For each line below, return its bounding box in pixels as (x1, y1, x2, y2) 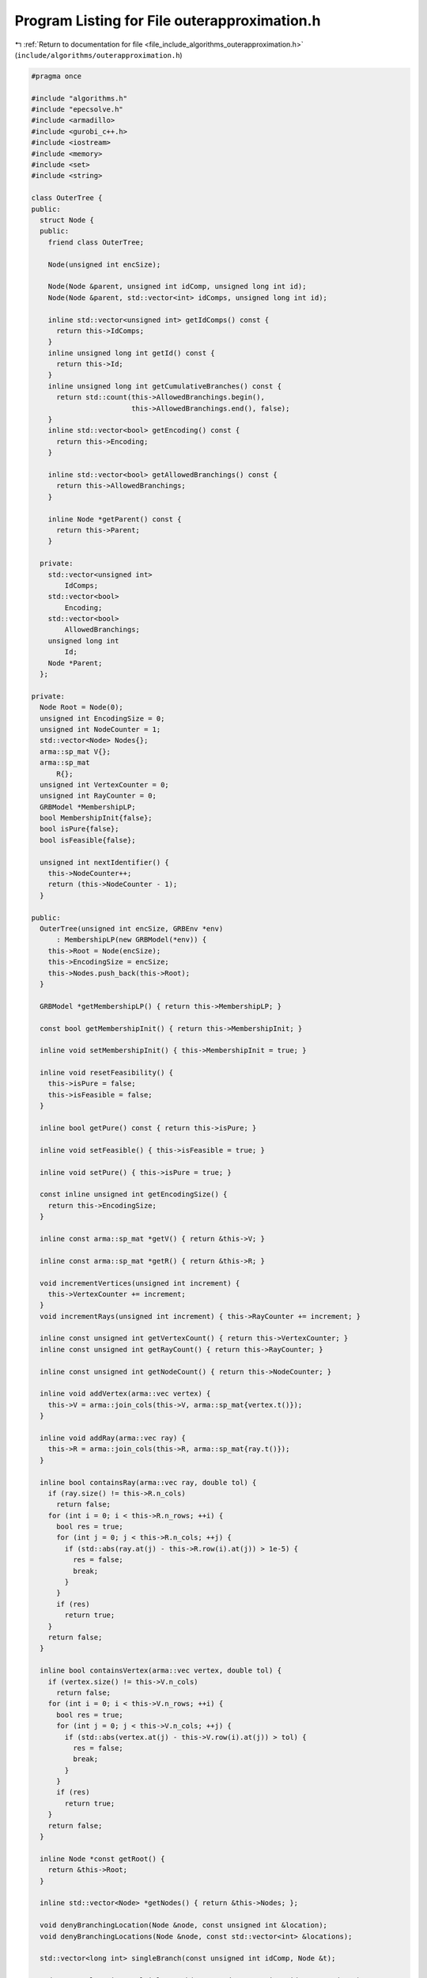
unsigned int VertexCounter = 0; (40, 780, 169, 789)
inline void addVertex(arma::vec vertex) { (40, 1389, 211, 1398)
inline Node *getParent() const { (47, 514, 182, 524)
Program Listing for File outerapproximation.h (14, 12, 321, 29)
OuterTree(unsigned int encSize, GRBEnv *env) (40, 924, 224, 933)
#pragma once (31, 71, 82, 81)
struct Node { (40, 216, 95, 225)
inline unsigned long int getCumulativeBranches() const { (47, 381, 282, 391)
